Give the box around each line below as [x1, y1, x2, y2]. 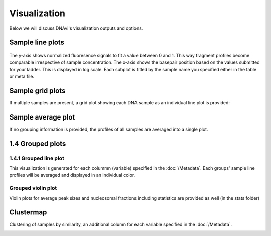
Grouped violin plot [9, 185, 57, 192]
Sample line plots [9, 38, 65, 47]
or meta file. [9, 73, 35, 80]
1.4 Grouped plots [9, 139, 66, 148]
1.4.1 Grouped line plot [9, 155, 65, 162]
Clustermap [9, 208, 47, 217]
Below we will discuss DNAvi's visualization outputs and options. [9, 25, 143, 31]
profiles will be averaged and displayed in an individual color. [9, 172, 135, 178]
